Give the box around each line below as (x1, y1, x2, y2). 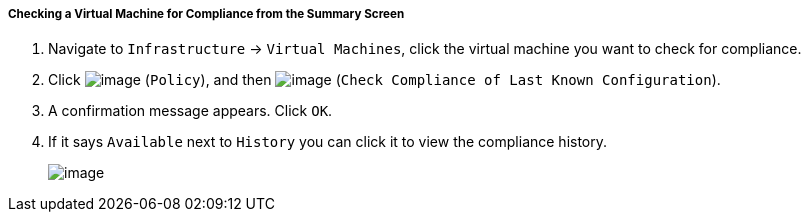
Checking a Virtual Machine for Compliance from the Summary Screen (8, 7, 405, 21)
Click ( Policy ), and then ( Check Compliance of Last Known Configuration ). (48, 71, 721, 89)
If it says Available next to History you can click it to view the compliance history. (48, 133, 608, 151)
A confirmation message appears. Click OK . (48, 102, 333, 120)
